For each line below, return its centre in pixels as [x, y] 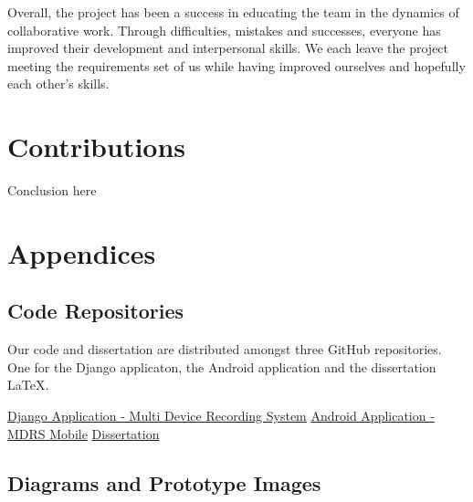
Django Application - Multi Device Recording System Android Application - [221, 416]
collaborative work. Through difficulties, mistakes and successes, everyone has [224, 30]
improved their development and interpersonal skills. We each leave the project [228, 48]
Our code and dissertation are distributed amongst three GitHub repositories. [225, 349]
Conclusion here [52, 190]
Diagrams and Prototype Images [164, 482]
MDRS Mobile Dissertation [84, 433]
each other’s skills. [58, 84]
